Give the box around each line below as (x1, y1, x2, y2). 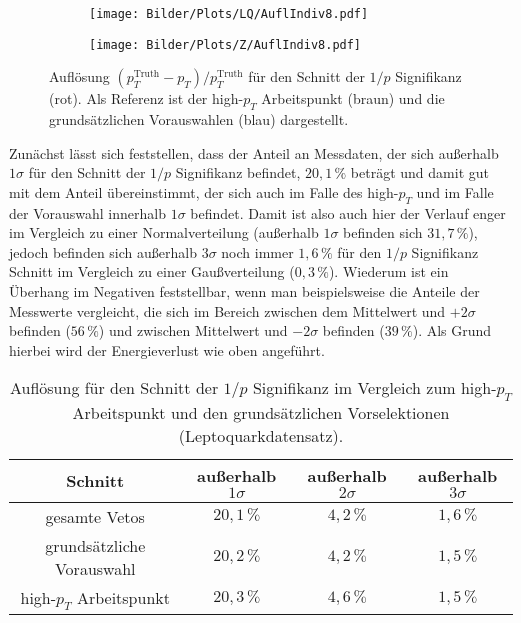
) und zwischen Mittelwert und (98, 320, 288, 341)
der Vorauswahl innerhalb (9, 202, 166, 223)
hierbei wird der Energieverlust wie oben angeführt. (9, 339, 325, 360)
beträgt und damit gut (350, 162, 489, 183)
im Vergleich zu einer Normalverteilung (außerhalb (9, 222, 319, 243)
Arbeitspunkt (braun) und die (261, 88, 445, 109)
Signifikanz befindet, (175, 162, 301, 183)
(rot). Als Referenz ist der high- (49, 88, 244, 109)
